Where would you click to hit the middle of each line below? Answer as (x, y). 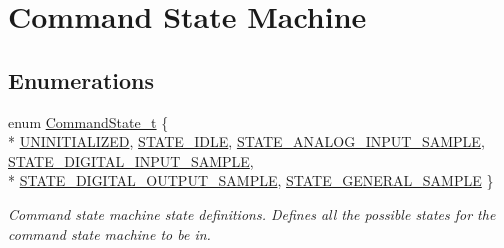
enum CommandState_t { (88, 121)
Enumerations (81, 79)
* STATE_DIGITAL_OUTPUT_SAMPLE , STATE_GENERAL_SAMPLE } (251, 180)
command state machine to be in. (109, 233)
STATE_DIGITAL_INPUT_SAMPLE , (131, 160)
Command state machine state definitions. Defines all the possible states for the (252, 213)
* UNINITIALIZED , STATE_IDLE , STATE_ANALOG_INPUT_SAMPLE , (246, 141)
